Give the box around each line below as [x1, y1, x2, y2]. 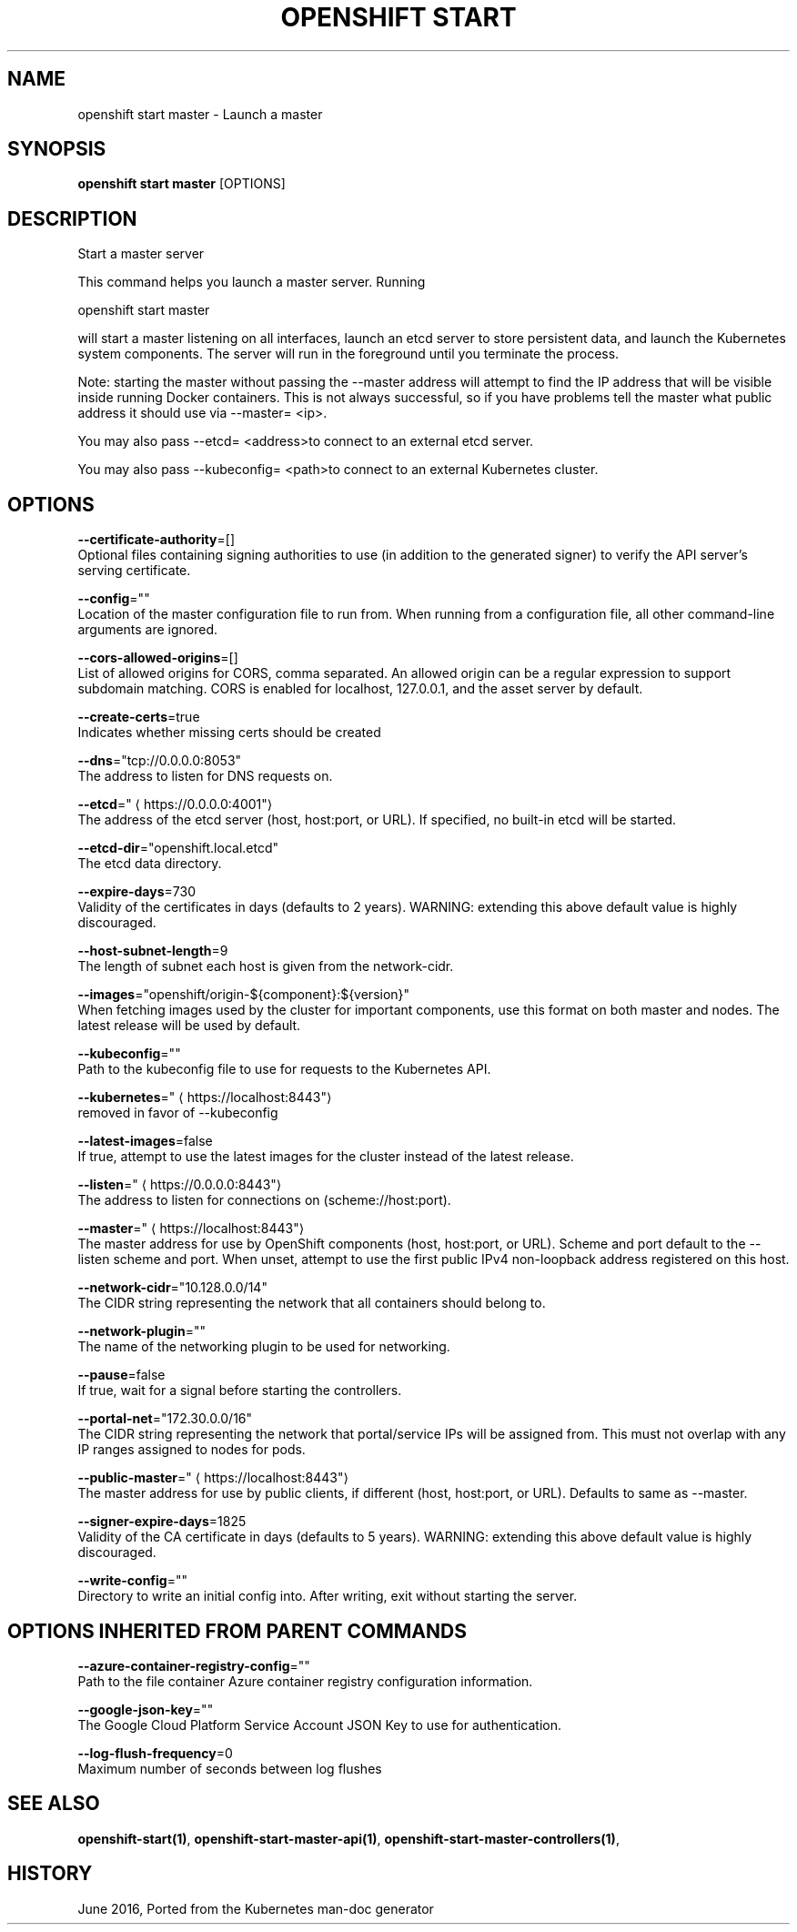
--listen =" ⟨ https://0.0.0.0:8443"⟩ [77, 1177, 282, 1193]
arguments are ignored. [77, 622, 218, 638]
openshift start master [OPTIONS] [77, 176, 286, 192]
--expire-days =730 [77, 884, 196, 900]
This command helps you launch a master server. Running [77, 274, 426, 290]
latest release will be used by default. [77, 1017, 301, 1034]
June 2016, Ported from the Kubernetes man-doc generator [77, 1900, 434, 1917]
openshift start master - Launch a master [77, 106, 323, 122]
